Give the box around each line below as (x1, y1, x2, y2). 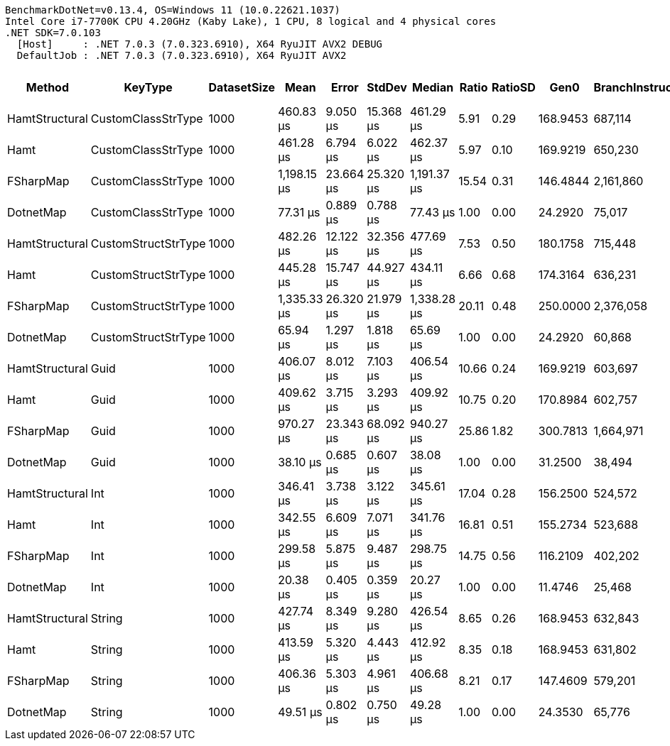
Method (26, 80, 70, 94)
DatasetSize (208, 80, 276, 94)
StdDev (367, 80, 407, 94)
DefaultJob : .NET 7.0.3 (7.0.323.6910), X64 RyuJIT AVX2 (16, 50, 347, 61)
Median (412, 80, 454, 94)
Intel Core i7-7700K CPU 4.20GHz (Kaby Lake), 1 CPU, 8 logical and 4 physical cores (5, 16, 497, 27)
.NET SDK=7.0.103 (5, 27, 101, 38)
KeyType (124, 80, 173, 94)
